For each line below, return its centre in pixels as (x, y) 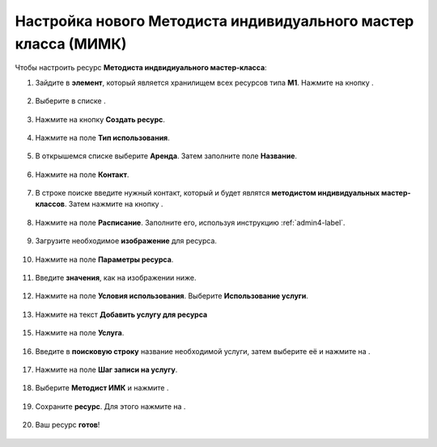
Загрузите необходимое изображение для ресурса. (126, 241)
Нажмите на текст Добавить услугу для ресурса (121, 314)
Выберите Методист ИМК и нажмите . (102, 388)
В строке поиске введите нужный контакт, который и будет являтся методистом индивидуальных (208, 193)
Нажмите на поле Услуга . (80, 333)
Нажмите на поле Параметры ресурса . (104, 259)
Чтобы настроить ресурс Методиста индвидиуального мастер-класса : (141, 68)
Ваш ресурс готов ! (68, 425)
